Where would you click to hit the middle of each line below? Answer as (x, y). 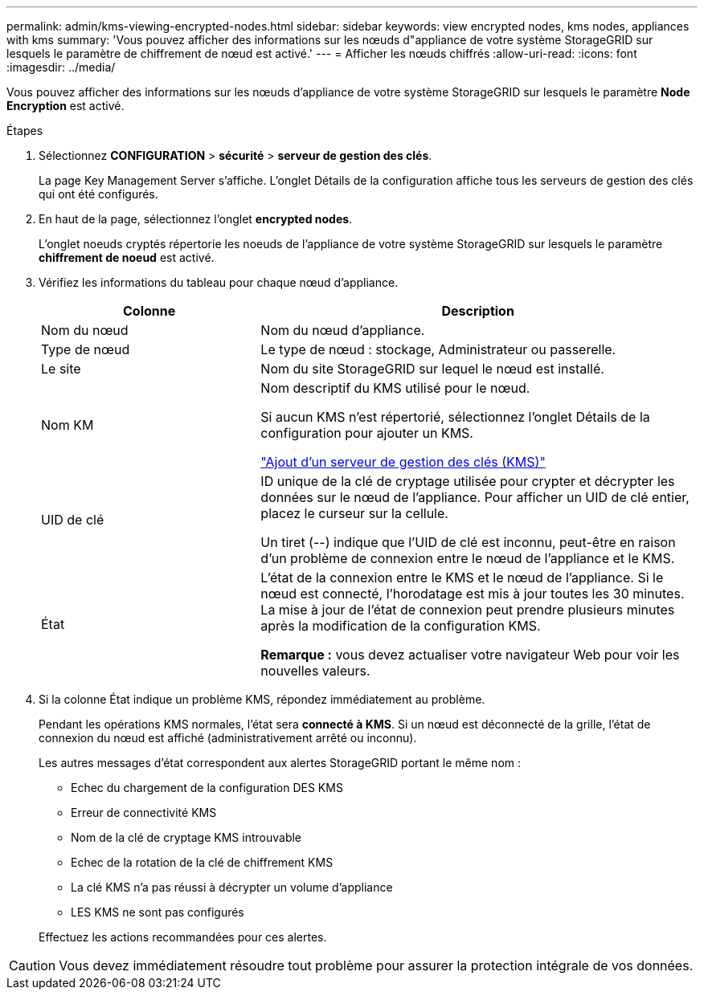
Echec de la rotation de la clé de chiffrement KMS (202, 862)
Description (478, 311)
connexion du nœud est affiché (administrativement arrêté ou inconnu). (228, 738)
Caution (33, 965)
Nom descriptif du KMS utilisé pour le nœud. (395, 388)
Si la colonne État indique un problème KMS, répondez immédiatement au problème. (262, 699)
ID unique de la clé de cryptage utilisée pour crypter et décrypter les (468, 481)
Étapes (25, 131)
